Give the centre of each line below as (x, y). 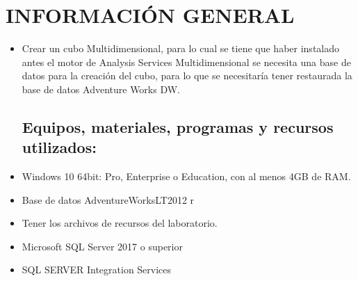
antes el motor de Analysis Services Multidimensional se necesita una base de (186, 62)
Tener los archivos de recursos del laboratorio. (120, 223)
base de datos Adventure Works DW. (101, 89)
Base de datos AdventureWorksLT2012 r (108, 199)
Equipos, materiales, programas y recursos (178, 126)
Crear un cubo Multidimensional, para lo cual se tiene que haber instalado (180, 48)
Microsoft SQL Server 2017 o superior (102, 246)
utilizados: (59, 147)
